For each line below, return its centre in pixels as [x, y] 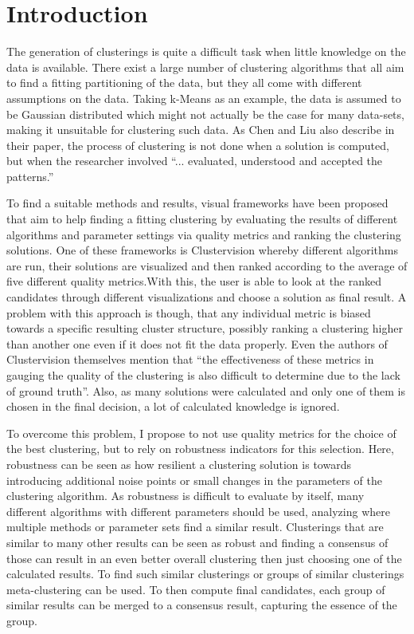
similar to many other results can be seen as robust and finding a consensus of [197, 542]
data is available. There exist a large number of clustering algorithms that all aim [205, 67]
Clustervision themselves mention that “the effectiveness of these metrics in [190, 359]
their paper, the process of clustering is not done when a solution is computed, [198, 145]
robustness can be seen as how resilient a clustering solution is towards [179, 464]
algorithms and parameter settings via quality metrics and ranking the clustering [204, 234]
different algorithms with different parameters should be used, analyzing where [198, 511]
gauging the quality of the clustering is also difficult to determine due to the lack [203, 375]
